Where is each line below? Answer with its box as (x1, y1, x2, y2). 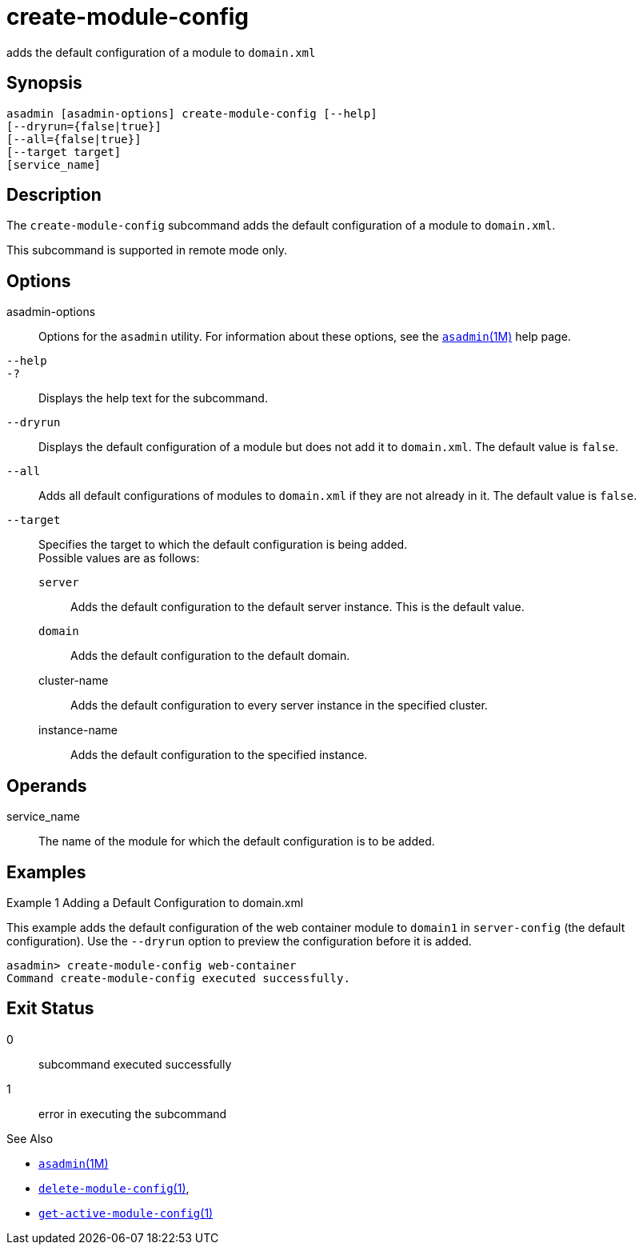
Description (6, 185, 102, 206)
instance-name (38, 723, 118, 737)
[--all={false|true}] (6, 132, 142, 146)
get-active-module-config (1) (38, 1205, 214, 1220)
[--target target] (6, 145, 122, 158)
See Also (6, 1131, 54, 1145)
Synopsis (6, 73, 82, 94)
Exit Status (6, 998, 94, 1019)
